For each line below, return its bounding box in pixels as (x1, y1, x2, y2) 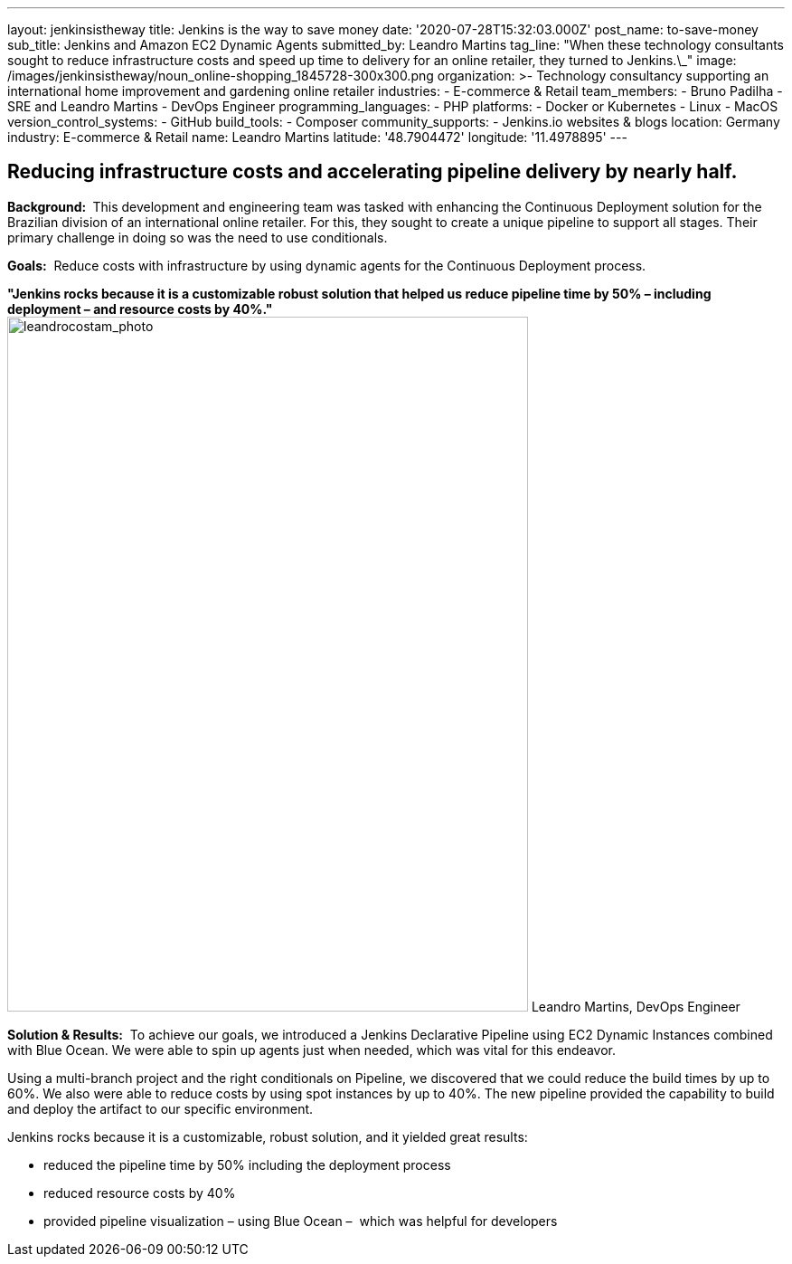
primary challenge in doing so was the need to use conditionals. (7, 229, 388, 245)
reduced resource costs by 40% (43, 1184, 236, 1201)
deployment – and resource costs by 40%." (7, 300, 273, 317)
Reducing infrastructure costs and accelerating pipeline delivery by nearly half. (7, 160, 738, 184)
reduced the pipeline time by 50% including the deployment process (43, 1156, 451, 1173)
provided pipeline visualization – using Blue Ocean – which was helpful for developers (43, 1212, 558, 1229)
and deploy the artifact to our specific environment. (7, 1100, 314, 1117)
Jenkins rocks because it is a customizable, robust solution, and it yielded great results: (7, 1128, 528, 1145)
